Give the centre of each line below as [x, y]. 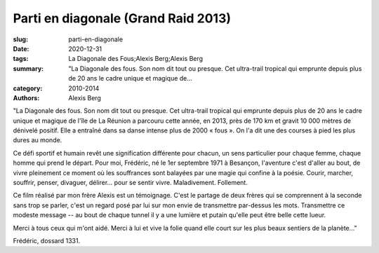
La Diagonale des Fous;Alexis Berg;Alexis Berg [136, 59]
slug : [20, 39]
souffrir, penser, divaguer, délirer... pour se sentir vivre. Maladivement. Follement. [131, 183]
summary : [28, 68]
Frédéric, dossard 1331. [47, 240]
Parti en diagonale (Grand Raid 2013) [122, 18]
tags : [21, 59]
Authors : [26, 97]
